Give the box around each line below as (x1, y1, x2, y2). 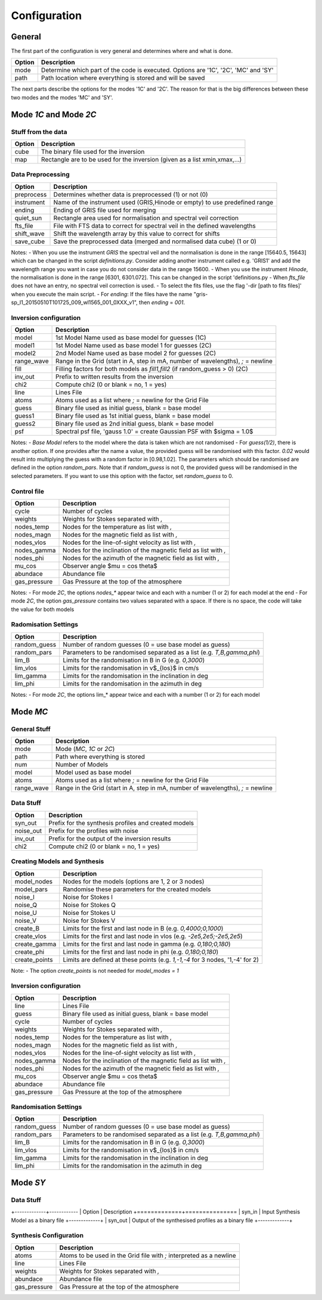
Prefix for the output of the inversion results (48, 834, 171, 843)
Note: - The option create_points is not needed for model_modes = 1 (11, 967, 179, 974)
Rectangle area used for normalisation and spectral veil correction (53, 213, 239, 222)
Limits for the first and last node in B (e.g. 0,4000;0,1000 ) (63, 924, 224, 932)
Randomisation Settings (11, 1103, 82, 1111)
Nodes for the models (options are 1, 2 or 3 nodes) (63, 877, 205, 885)
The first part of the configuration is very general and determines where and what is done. (11, 48, 233, 55)
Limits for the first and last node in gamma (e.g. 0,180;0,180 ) (63, 939, 231, 948)
